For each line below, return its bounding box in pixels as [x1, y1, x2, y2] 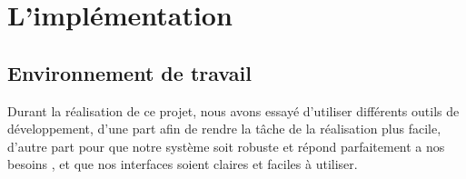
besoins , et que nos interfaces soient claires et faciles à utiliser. [7, 154, 358, 174]
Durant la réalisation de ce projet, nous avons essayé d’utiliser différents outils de [7, 101, 460, 120]
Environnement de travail [7, 58, 252, 86]
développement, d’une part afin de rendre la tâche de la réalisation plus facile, [7, 119, 441, 138]
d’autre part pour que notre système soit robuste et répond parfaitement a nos [7, 136, 445, 155]
